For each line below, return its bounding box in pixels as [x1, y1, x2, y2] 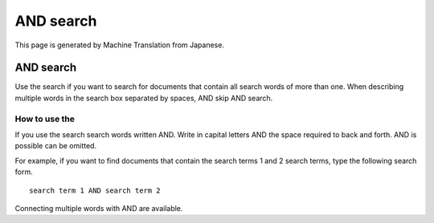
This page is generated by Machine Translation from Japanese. [14, 40, 225, 50]
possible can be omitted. [14, 141, 96, 151]
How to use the [14, 113, 76, 124]
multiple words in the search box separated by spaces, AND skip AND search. [14, 93, 273, 103]
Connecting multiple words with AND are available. [14, 203, 183, 213]
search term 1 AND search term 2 [29, 185, 161, 195]
